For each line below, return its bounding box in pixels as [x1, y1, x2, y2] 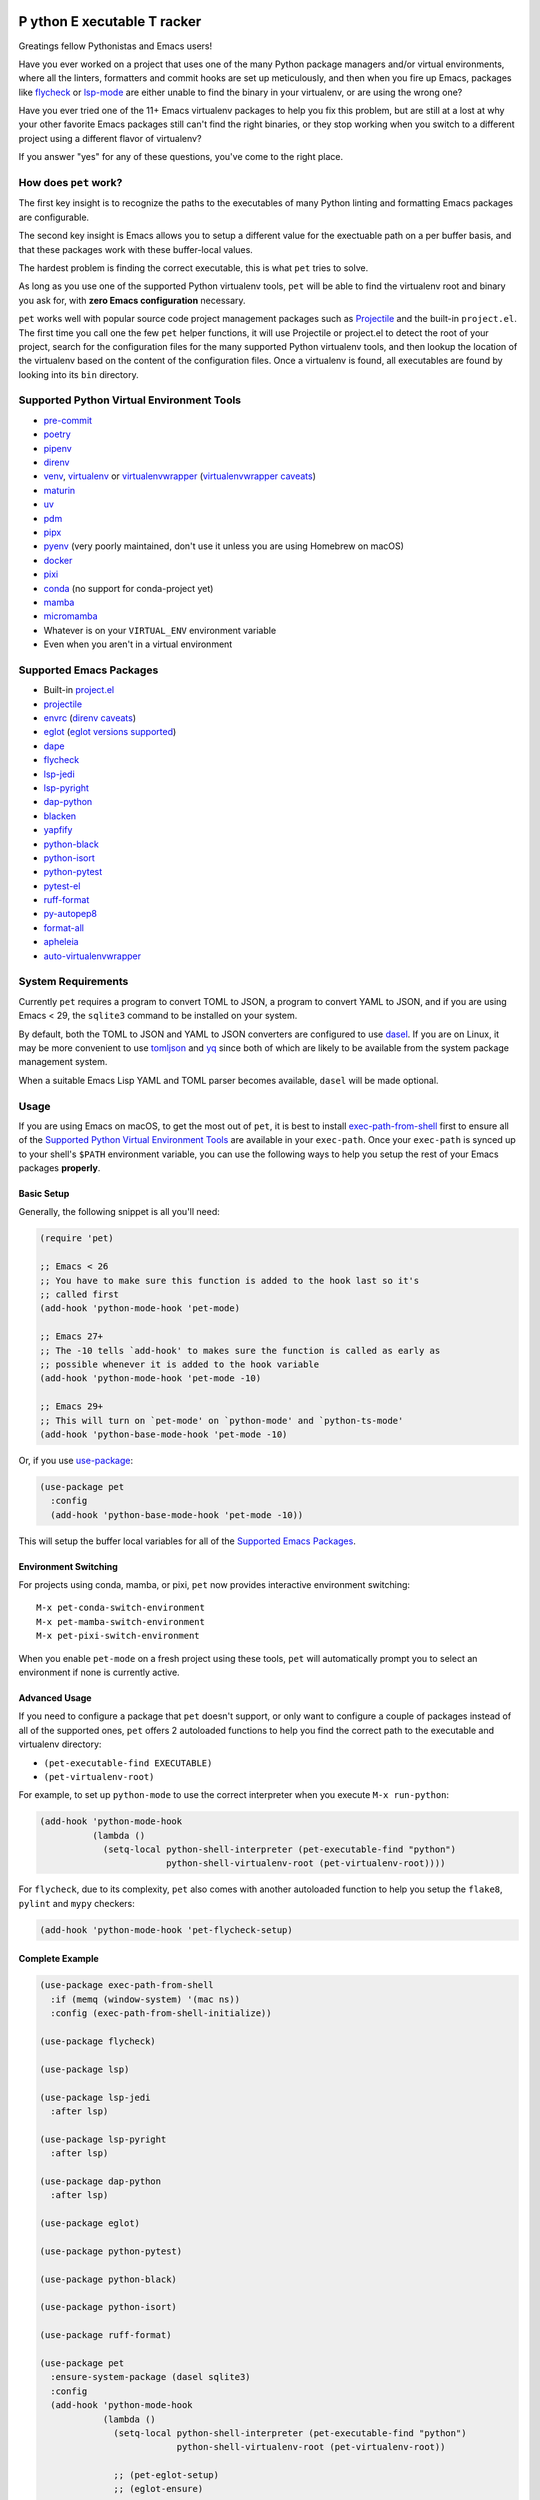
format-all [43, 921, 85, 934]
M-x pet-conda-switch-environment [36, 1602, 205, 1614]
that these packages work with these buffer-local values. [18, 243, 254, 255]
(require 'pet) [39, 1233, 114, 1244]
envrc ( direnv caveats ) [43, 712, 137, 724]
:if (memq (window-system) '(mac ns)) [50, 1993, 240, 2005]
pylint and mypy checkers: [18, 1897, 135, 1909]
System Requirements [18, 975, 129, 989]
